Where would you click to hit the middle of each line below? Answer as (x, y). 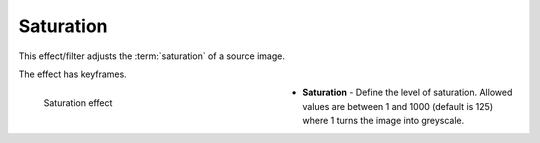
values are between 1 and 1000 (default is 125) (398, 106)
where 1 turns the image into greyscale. (383, 121)
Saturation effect (78, 103)
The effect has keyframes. (72, 74)
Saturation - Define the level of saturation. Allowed (407, 92)
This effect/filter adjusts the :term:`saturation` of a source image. (151, 56)
